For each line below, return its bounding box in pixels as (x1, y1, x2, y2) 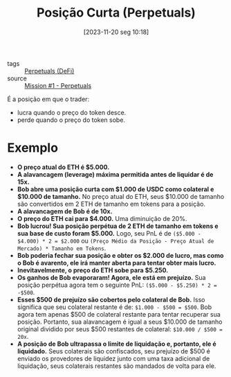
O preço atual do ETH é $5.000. (17, 163, 110, 171)
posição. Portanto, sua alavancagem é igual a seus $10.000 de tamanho (17, 317, 223, 326)
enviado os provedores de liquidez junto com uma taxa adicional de (17, 354, 210, 362)
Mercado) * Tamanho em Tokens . (17, 244, 107, 252)
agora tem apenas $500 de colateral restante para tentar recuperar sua (17, 310, 221, 318)
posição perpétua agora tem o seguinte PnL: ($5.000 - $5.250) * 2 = (17, 281, 217, 289)
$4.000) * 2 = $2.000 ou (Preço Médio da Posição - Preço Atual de (17, 236, 214, 245)
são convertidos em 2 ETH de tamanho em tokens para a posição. (17, 200, 206, 208)
